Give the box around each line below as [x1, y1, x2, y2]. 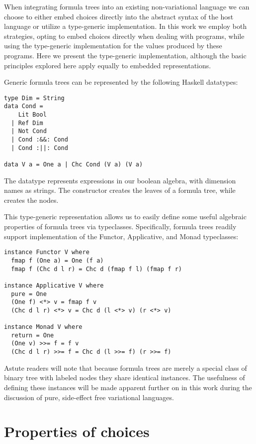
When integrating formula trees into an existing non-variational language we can [4, 1, 250, 11]
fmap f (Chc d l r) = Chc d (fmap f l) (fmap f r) [11, 265, 182, 273]
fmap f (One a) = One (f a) [11, 257, 104, 264]
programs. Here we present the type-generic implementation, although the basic [4, 50, 247, 60]
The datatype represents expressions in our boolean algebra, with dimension [4, 175, 236, 185]
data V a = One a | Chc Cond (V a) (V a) [4, 161, 143, 168]
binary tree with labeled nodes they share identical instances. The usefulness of [4, 372, 245, 383]
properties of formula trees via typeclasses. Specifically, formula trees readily [4, 221, 237, 232]
